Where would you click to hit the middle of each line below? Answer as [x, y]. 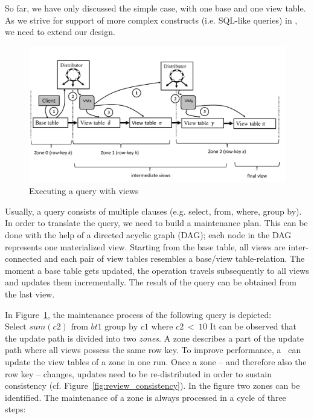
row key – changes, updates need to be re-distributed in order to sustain [138, 373]
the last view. [30, 294]
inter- [298, 246]
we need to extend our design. [60, 32]
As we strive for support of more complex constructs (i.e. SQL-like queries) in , [151, 20]
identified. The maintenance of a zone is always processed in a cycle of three [146, 397]
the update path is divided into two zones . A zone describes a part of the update [154, 338]
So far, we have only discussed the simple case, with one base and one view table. [155, 8]
